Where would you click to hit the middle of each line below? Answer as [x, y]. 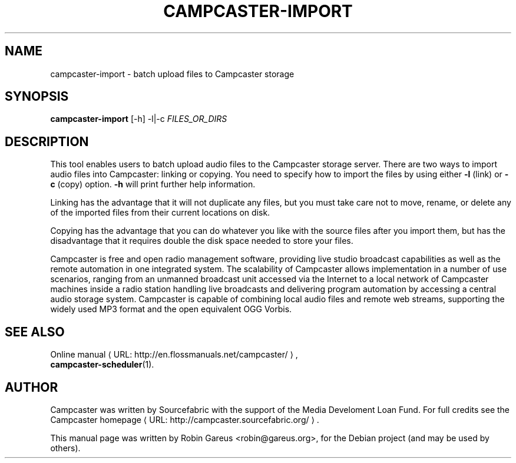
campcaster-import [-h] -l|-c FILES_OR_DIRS [139, 119]
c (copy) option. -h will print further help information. [153, 184]
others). [65, 448]
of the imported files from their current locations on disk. [160, 213]
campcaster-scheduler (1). [102, 365]
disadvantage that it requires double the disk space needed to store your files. [202, 241]
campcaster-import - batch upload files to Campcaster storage [172, 74]
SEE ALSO [35, 332]
